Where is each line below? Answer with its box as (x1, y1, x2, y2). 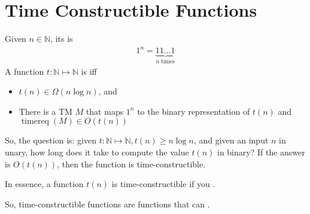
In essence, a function (5, 178, 84, 190)
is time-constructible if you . (111, 178, 215, 190)
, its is (50, 32, 73, 45)
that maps (86, 105, 124, 117)
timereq (21, 117, 49, 126)
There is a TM (19, 105, 72, 117)
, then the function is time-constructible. (57, 157, 206, 170)
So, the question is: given (5, 134, 96, 146)
